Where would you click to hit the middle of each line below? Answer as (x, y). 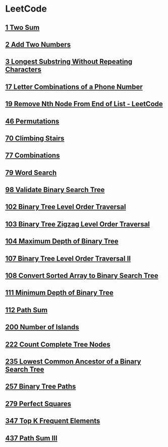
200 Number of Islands (42, 327)
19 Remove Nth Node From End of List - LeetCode (84, 104)
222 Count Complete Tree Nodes (58, 344)
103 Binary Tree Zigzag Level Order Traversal (78, 224)
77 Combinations (33, 155)
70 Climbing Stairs (35, 138)
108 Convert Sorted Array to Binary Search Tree (82, 276)
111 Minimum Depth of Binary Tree (59, 293)
